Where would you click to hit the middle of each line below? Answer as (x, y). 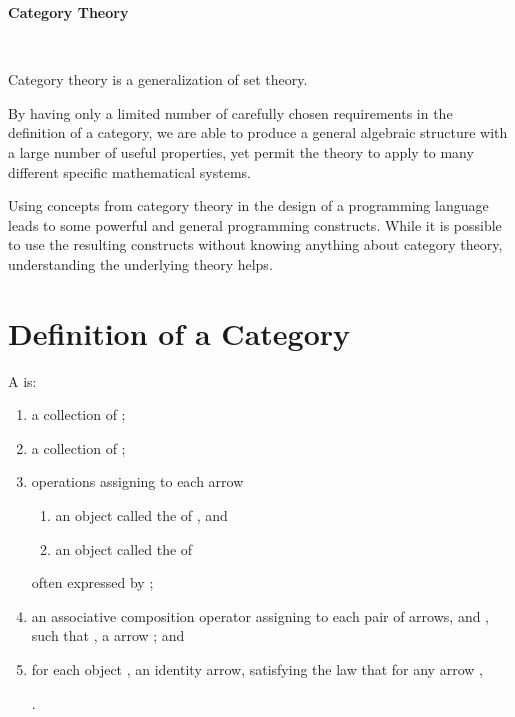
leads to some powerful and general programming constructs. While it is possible (255, 224)
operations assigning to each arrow (137, 481)
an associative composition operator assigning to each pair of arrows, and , (260, 615)
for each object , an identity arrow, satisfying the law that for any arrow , (257, 669)
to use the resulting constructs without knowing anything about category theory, (255, 244)
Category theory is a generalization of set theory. (158, 79)
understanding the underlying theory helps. (140, 263)
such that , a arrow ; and (108, 635)
